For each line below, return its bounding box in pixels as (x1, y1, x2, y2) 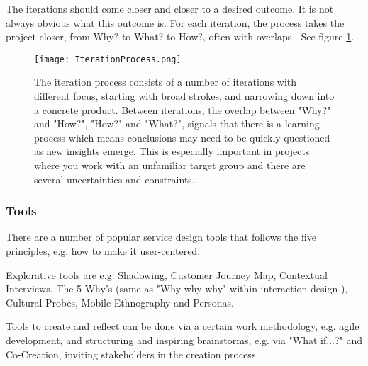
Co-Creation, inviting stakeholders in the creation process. (6, 346, 259, 361)
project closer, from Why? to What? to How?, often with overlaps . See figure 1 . (6, 29, 355, 44)
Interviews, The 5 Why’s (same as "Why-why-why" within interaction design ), (6, 281, 348, 296)
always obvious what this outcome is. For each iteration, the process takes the (6, 15, 345, 30)
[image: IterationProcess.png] (34, 54, 182, 64)
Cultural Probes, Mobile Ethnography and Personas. (6, 294, 234, 309)
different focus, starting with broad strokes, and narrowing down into (34, 88, 335, 103)
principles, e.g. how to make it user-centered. (6, 244, 201, 258)
